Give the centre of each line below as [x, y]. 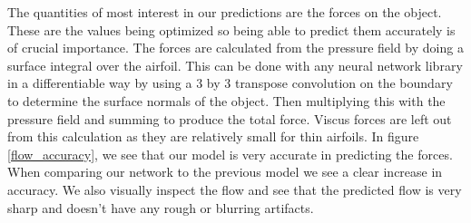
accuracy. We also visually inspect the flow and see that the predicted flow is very [235, 189]
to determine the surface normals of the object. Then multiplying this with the [226, 100]
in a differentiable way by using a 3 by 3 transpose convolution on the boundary [230, 83]
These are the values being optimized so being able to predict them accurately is [231, 29]
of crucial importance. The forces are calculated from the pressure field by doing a [235, 48]
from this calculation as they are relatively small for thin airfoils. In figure [213, 136]
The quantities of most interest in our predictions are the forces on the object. [225, 12]
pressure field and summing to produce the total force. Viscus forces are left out [230, 118]
